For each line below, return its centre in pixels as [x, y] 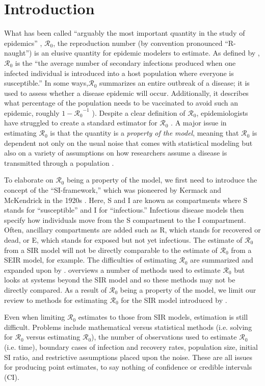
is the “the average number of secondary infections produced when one [125, 62]
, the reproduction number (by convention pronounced [138, 43]
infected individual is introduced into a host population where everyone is [119, 73]
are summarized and [221, 260]
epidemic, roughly [32, 112]
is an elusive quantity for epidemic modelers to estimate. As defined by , [147, 53]
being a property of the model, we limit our [188, 289]
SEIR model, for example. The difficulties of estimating [90, 260]
